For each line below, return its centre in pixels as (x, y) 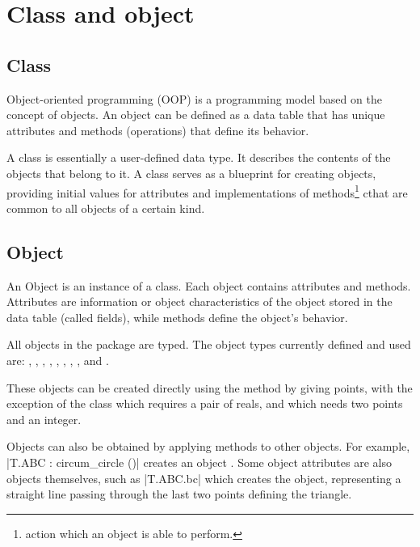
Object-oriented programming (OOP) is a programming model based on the (194, 98)
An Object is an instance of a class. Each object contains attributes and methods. (209, 285)
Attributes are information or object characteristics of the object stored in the (199, 301)
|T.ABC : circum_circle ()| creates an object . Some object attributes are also (199, 462)
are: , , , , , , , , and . (58, 360)
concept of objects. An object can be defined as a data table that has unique (196, 114)
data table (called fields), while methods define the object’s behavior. (177, 317)
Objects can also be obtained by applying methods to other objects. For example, (208, 446)
